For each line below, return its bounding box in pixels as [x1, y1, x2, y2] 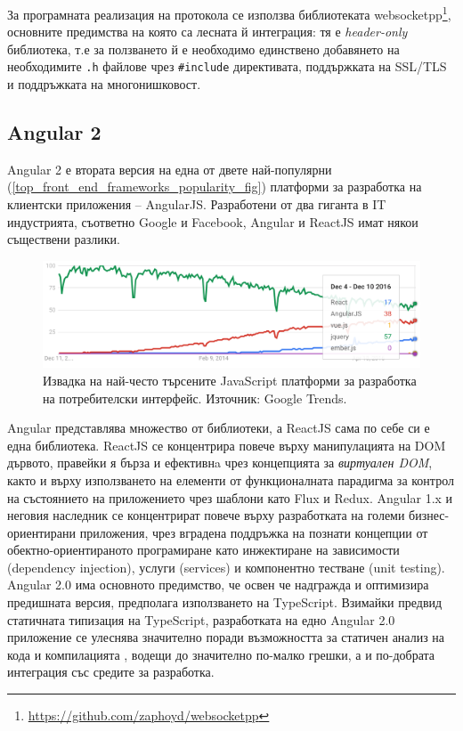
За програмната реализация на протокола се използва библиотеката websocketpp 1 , [7, 3, 451, 23]
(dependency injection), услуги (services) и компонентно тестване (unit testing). [7, 557, 445, 576]
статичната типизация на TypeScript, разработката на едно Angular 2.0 [7, 610, 395, 629]
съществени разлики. [7, 230, 120, 248]
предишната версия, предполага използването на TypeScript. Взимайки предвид [7, 593, 443, 612]
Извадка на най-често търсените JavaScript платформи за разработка [43, 370, 417, 389]
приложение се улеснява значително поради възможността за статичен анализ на [7, 628, 445, 646]
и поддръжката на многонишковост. [7, 75, 201, 93]
